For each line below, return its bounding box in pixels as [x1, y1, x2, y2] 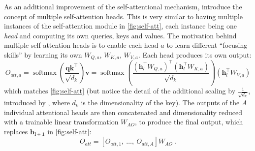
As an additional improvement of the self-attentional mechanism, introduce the [4, 1, 242, 11]
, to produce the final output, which [134, 117, 243, 127]
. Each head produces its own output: [138, 49, 252, 60]
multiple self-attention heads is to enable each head [4, 40, 159, 50]
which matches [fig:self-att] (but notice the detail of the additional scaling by [4, 86, 236, 96]
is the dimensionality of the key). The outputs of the [81, 97, 240, 108]
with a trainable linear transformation [4, 117, 119, 127]
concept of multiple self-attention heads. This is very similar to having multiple [4, 11, 243, 21]
